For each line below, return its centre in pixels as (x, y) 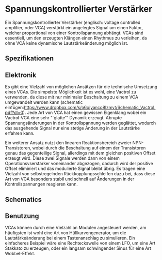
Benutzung (22, 216)
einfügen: (15, 108)
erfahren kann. (20, 133)
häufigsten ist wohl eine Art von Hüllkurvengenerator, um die (66, 233)
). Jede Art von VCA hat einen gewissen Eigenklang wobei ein (85, 112)
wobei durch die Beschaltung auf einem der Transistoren (89, 148)
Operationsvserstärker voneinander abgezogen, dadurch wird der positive (79, 164)
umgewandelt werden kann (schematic (44, 102)
